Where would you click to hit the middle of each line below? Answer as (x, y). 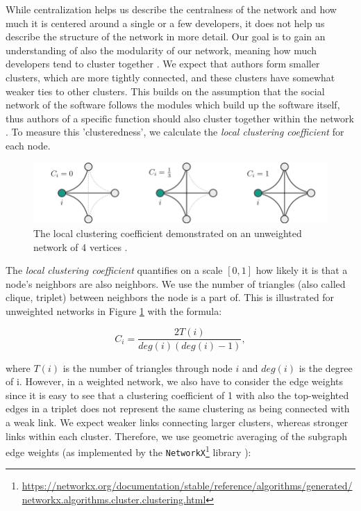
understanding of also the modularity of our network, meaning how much (161, 50)
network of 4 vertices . (81, 246)
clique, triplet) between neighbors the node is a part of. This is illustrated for (170, 297)
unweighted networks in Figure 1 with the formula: (114, 310)
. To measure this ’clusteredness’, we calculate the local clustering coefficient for (175, 132)
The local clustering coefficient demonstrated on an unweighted (168, 233)
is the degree (326, 367)
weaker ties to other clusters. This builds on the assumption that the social (165, 91)
